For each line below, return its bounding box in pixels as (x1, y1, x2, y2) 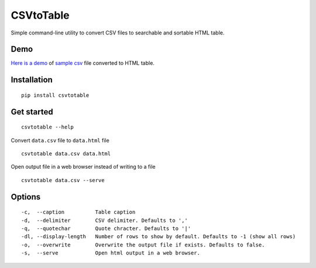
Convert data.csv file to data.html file (11, 137, 109, 144)
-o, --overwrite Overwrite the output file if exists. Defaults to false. (21, 241, 265, 248)
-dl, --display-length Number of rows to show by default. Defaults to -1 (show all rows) (21, 234, 296, 240)
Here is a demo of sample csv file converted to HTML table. (11, 60, 155, 67)
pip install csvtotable (21, 92, 90, 99)
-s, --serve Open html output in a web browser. (21, 250, 200, 256)
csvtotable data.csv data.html (21, 151, 111, 157)
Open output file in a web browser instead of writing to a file (11, 163, 156, 170)
